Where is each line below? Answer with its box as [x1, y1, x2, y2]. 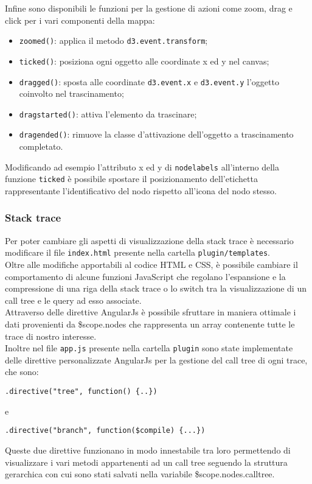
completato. [19, 140, 63, 153]
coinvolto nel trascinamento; [19, 87, 124, 100]
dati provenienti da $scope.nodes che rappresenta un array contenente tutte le [5, 318, 295, 330]
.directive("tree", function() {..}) [5, 387, 158, 396]
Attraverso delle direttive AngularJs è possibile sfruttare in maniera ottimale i [5, 306, 296, 318]
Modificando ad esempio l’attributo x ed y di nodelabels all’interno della [5, 160, 279, 173]
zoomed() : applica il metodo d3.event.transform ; [19, 34, 208, 47]
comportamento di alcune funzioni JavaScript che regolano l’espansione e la [5, 270, 286, 282]
